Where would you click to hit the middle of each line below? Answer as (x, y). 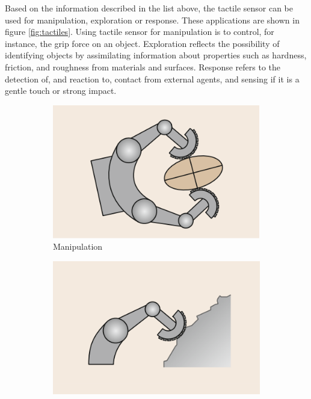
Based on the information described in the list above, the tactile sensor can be (149, 8)
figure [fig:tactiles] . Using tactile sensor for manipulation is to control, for (140, 32)
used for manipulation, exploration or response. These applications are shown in (152, 20)
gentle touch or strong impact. (61, 91)
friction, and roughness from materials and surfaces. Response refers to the (143, 66)
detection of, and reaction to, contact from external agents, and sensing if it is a (152, 79)
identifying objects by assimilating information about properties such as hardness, (156, 55)
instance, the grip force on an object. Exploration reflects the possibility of (142, 43)
